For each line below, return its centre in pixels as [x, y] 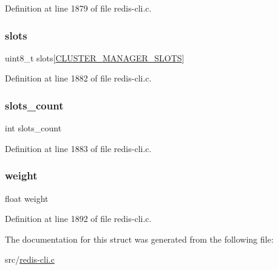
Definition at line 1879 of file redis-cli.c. [78, 8]
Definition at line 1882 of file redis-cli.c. [78, 78]
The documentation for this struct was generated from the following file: [139, 239]
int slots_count [33, 128]
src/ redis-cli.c [30, 259]
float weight [27, 198]
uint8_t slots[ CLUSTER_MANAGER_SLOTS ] [95, 57]
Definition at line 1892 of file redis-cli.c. [78, 219]
